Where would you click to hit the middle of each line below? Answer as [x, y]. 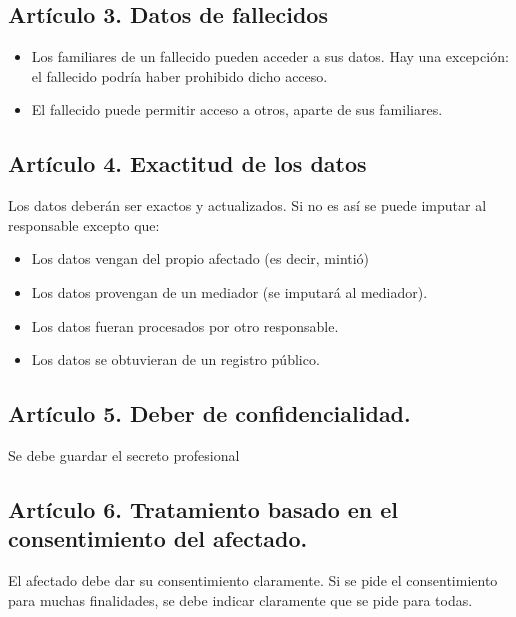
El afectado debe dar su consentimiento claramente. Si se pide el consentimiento [253, 580]
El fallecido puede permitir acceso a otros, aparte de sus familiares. [237, 109]
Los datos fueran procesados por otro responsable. [185, 325]
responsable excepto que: [84, 224]
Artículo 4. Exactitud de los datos [187, 163]
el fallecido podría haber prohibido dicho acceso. [179, 75]
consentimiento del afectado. [158, 538]
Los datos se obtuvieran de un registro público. [175, 359]
